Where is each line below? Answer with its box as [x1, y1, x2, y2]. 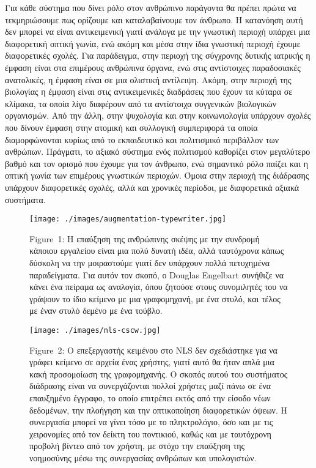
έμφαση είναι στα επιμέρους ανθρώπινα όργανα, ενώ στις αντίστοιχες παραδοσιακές [5, 61, 301, 73]
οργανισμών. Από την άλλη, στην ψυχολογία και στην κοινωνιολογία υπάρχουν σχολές [5, 109, 311, 122]
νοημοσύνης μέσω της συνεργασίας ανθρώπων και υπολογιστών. [29, 451, 257, 464]
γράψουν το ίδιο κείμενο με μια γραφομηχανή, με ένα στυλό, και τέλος [29, 292, 281, 305]
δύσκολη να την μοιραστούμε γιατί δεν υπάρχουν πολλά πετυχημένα [29, 256, 270, 269]
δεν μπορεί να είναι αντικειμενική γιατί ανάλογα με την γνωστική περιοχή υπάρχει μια [5, 25, 310, 38]
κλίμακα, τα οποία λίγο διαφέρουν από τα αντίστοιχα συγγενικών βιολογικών [5, 97, 277, 110]
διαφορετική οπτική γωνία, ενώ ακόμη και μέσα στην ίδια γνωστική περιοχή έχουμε [5, 37, 301, 50]
